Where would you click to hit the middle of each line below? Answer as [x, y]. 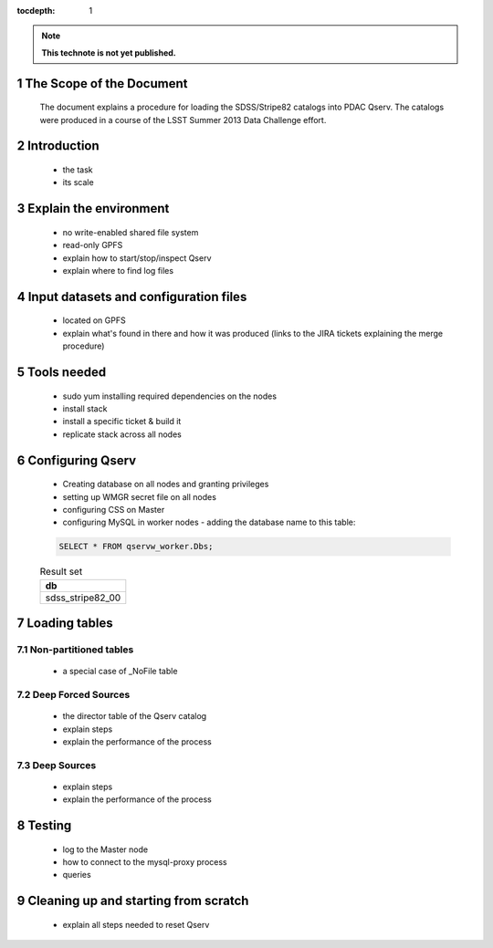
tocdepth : [36, 10]
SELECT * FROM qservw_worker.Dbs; [136, 547]
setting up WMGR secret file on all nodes [139, 496]
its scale [79, 182]
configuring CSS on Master [114, 509]
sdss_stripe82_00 [83, 598]
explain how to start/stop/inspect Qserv [137, 258]
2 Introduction [58, 146]
